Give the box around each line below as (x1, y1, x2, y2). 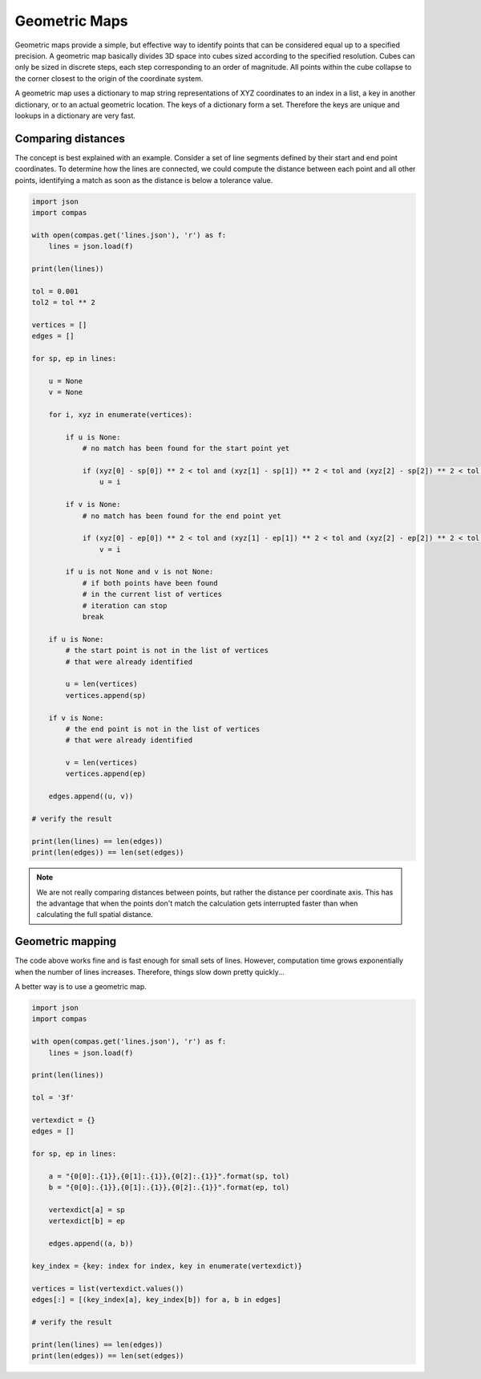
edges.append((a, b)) (48, 1239, 134, 1248)
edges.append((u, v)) (48, 792, 134, 801)
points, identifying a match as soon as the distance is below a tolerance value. (14, 175, 273, 185)
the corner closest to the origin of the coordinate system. (14, 73, 204, 83)
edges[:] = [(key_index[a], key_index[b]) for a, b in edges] (31, 1296, 281, 1304)
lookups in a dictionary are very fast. (14, 111, 136, 120)
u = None (48, 376, 83, 385)
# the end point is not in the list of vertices (65, 724, 261, 733)
